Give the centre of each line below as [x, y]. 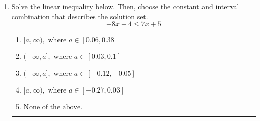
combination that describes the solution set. [80, 16]
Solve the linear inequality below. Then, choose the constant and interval [125, 6]
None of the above [52, 108]
